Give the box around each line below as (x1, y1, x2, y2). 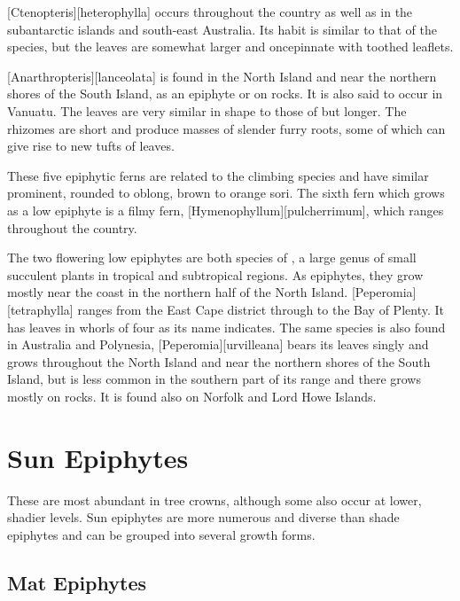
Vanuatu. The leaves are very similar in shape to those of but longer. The (7, 101, 407, 120)
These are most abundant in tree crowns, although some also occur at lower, (7, 490, 422, 509)
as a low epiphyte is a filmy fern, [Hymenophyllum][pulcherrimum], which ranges (7, 200, 444, 219)
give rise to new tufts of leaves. (7, 137, 175, 155)
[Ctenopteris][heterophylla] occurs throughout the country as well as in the (7, 3, 413, 20)
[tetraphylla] (7, 300, 74, 318)
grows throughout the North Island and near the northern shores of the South (7, 352, 431, 371)
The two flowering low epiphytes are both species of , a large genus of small (7, 248, 417, 267)
